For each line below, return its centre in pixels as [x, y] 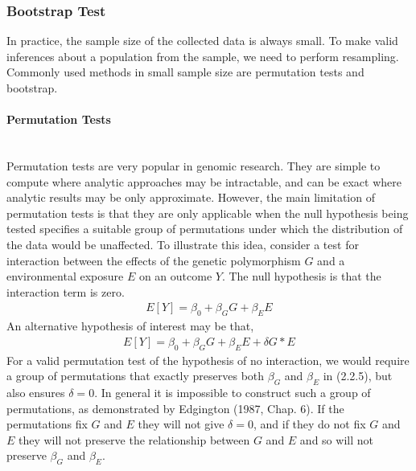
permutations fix [47, 424]
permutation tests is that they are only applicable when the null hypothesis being [208, 213]
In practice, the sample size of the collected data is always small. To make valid [202, 41]
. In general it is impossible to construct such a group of [233, 392]
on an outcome [175, 276]
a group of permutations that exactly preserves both [136, 376]
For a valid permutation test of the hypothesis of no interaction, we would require [208, 360]
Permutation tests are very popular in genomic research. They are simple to [194, 165]
